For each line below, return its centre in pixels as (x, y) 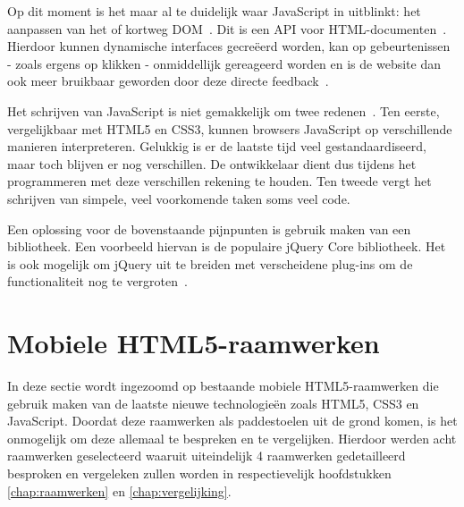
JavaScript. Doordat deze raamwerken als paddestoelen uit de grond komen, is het (232, 421)
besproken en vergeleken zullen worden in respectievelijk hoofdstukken (199, 473)
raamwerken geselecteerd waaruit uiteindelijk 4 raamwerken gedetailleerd (207, 456)
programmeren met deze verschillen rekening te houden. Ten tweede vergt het (219, 181)
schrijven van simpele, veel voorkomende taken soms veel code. (179, 198)
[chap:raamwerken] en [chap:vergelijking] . (119, 490)
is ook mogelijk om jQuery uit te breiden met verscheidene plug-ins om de (210, 263)
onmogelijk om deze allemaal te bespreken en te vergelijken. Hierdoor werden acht (232, 438)
